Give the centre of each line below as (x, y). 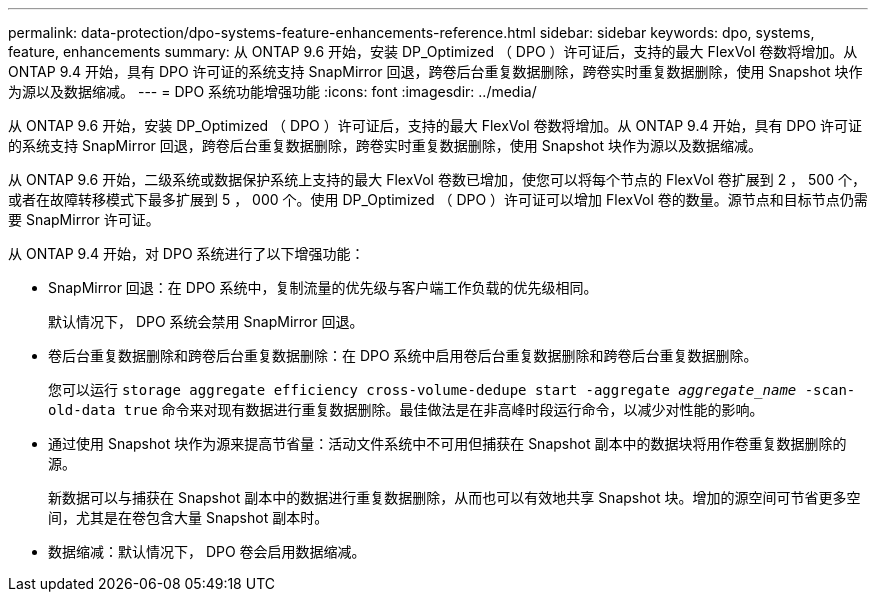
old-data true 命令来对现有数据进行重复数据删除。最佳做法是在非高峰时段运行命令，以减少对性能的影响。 (406, 409)
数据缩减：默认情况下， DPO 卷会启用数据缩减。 (207, 551)
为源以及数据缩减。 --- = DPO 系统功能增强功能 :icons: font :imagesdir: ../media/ (272, 91)
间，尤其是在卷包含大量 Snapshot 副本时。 (188, 517)
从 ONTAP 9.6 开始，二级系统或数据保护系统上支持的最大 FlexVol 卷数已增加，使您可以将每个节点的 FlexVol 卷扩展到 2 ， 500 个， (437, 179)
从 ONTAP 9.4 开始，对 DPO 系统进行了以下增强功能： (186, 253)
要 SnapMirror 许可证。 (84, 219)
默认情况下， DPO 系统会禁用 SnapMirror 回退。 (206, 321)
